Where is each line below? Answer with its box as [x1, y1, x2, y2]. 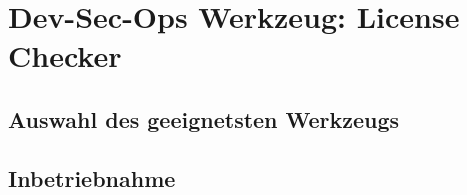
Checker [8, 35, 122, 76]
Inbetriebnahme [8, 162, 176, 193]
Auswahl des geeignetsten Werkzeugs [8, 103, 400, 134]
